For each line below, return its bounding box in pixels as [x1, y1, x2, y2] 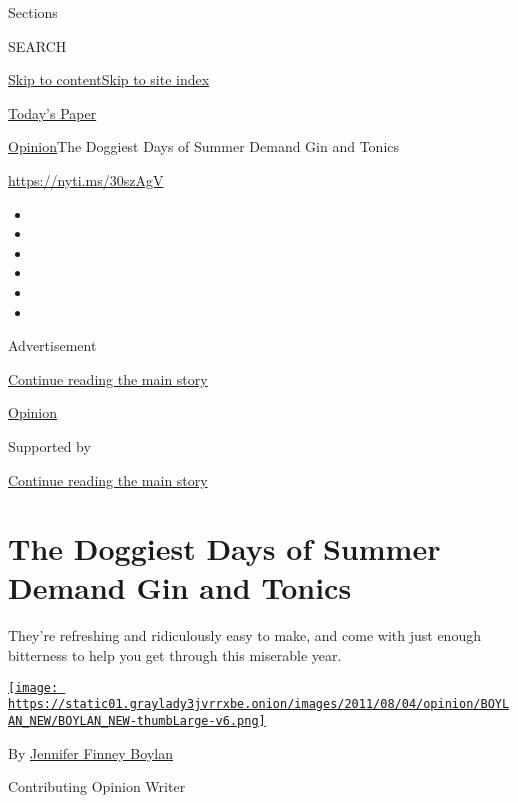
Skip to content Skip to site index [8, 69, 210, 90]
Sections [8, 2, 58, 22]
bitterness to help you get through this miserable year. [8, 645, 342, 665]
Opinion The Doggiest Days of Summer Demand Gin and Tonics [8, 136, 400, 157]
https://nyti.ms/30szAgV [8, 169, 164, 190]
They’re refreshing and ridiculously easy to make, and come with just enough [8, 625, 481, 646]
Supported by [8, 435, 91, 456]
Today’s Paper [8, 102, 97, 123]
